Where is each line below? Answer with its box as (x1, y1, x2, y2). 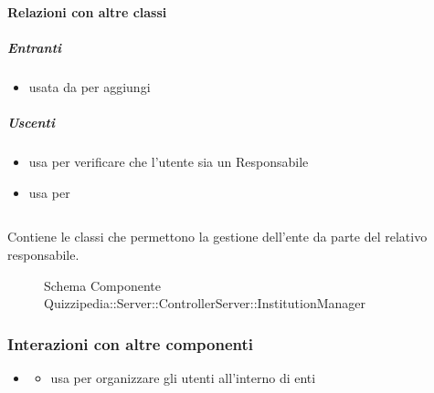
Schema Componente (44, 275, 161, 295)
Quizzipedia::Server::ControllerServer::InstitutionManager (44, 294, 365, 313)
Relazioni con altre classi (7, 2, 167, 21)
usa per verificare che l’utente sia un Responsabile (28, 151, 309, 171)
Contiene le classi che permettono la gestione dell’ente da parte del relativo (7, 227, 428, 246)
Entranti (7, 37, 62, 57)
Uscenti (7, 112, 55, 131)
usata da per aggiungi (28, 77, 151, 96)
